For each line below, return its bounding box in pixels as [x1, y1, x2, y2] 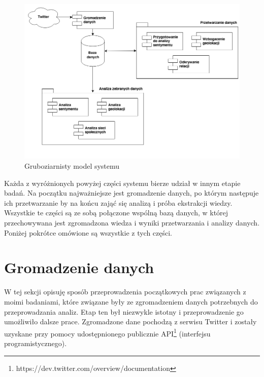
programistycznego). [4, 337, 67, 348]
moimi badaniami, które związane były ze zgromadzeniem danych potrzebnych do [4, 296, 258, 307]
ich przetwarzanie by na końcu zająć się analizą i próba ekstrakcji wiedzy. [4, 197, 233, 208]
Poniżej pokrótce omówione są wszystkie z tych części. [4, 227, 173, 238]
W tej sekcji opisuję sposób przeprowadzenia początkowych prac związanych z [4, 286, 246, 297]
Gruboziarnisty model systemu [24, 161, 120, 171]
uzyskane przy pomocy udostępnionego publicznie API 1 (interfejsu [4, 326, 211, 338]
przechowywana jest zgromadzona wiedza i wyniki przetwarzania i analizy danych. [4, 217, 260, 228]
